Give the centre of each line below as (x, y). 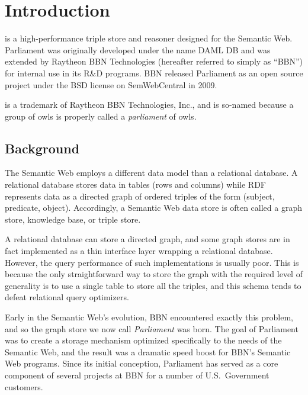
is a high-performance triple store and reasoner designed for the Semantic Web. (149, 38)
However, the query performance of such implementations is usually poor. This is (152, 262)
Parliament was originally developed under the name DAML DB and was (138, 49)
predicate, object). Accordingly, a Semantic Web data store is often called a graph (153, 208)
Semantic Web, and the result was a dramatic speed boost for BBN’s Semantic (148, 351)
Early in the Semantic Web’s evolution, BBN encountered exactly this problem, (149, 317)
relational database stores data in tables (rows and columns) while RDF (135, 184)
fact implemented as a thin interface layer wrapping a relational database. (139, 251)
